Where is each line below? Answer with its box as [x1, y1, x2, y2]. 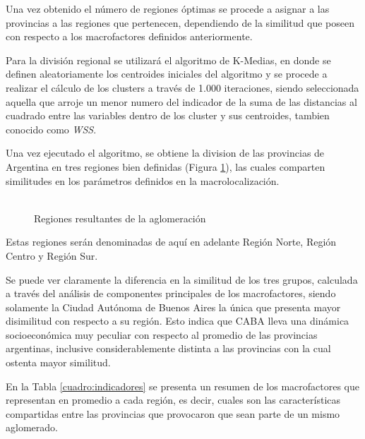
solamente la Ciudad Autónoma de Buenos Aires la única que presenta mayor [6, 299, 341, 314]
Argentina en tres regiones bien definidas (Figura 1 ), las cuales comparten [6, 159, 325, 174]
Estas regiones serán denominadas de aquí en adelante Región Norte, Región [6, 234, 337, 249]
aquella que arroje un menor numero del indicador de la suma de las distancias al [6, 94, 357, 109]
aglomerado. [6, 420, 58, 435]
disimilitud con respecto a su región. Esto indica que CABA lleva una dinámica [6, 313, 349, 328]
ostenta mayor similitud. [6, 355, 111, 370]
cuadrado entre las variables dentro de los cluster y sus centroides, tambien [6, 108, 330, 123]
